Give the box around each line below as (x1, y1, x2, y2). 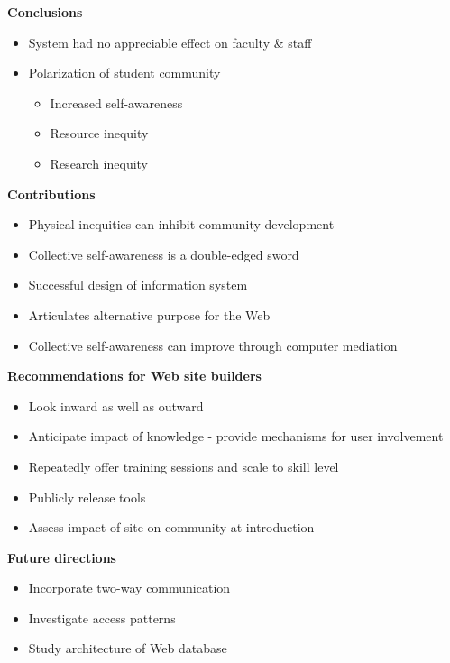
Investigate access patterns (28, 608, 176, 627)
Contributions (7, 184, 96, 203)
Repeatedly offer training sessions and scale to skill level (28, 456, 339, 475)
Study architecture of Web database (28, 639, 227, 658)
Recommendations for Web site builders (7, 366, 262, 385)
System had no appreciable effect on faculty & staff (28, 32, 312, 51)
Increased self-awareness (50, 93, 183, 112)
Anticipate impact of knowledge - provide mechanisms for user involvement (28, 427, 444, 446)
